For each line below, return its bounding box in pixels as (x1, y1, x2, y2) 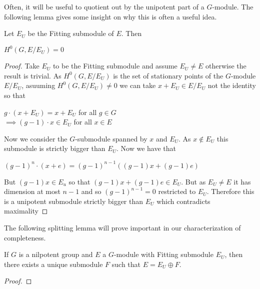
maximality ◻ (4, 205, 48, 216)
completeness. (4, 232, 46, 242)
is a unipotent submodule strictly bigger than (4, 195, 143, 206)
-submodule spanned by (75, 133, 147, 143)
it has (233, 176, 251, 186)
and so (81, 186, 101, 196)
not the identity (207, 80, 256, 90)
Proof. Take (4, 60, 39, 71)
